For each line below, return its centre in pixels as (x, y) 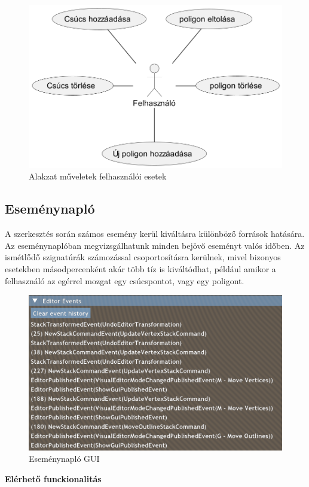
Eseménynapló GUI (64, 459)
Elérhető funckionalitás (53, 478)
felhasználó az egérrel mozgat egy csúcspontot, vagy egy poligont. (125, 280)
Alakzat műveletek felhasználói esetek (98, 176)
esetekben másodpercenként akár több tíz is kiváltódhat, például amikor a (140, 268)
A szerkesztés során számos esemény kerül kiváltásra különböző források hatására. (155, 234)
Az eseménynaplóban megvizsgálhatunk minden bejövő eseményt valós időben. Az (155, 245)
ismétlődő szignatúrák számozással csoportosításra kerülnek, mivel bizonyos (143, 257)
